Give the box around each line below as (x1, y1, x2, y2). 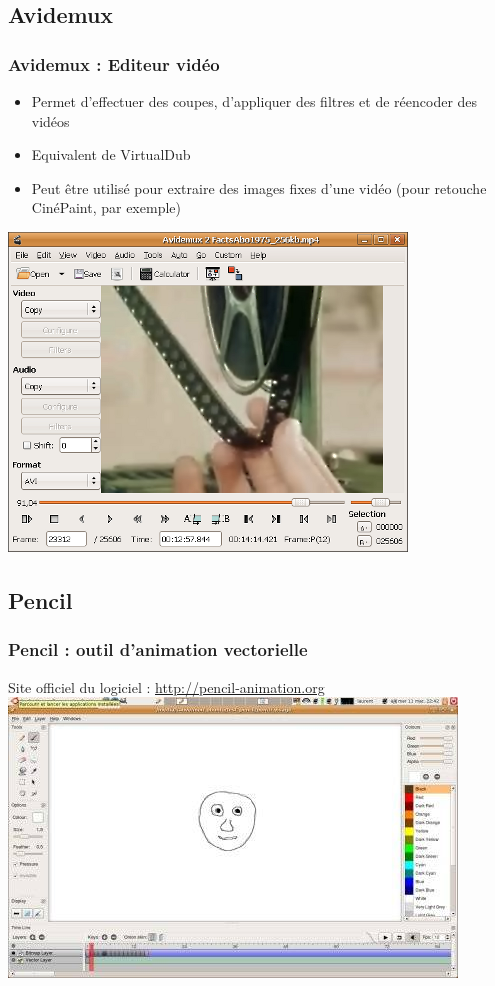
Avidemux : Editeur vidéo (8, 51, 220, 76)
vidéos (31, 110, 70, 131)
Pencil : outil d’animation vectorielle (8, 637, 308, 662)
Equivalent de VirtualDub (31, 144, 191, 165)
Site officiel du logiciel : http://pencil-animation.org (8, 676, 325, 697)
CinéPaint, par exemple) (31, 197, 181, 218)
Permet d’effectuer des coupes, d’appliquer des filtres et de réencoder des (31, 91, 478, 111)
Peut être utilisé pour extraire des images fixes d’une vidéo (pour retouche (31, 177, 487, 198)
